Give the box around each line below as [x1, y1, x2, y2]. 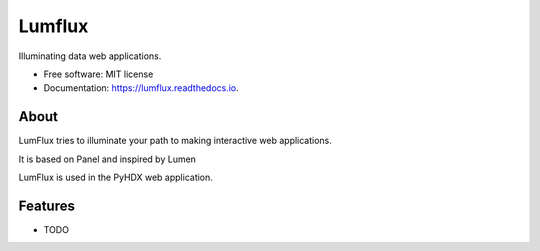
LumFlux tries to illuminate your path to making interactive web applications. [18, 135, 332, 147]
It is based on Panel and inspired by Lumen [18, 153, 197, 165]
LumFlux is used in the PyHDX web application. [18, 171, 214, 184]
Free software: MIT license [43, 68, 154, 80]
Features [18, 197, 75, 214]
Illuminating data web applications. [18, 50, 162, 62]
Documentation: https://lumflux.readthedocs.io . [43, 82, 239, 94]
